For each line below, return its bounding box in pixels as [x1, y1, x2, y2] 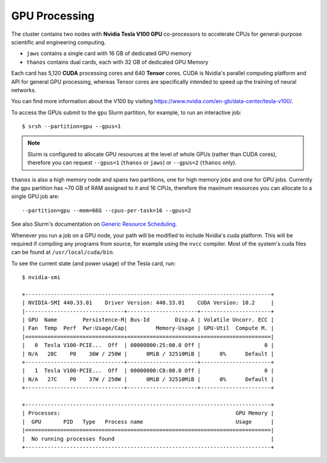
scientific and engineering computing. [11, 38, 106, 46]
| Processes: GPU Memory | [22, 410, 274, 417]
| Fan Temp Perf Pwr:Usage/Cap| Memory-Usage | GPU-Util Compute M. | [22, 325, 274, 332]
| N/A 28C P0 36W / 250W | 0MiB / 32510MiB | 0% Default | [22, 350, 274, 357]
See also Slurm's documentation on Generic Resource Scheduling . [11, 220, 177, 228]
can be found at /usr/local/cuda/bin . [11, 249, 114, 256]
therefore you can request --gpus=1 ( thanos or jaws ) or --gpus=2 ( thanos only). [27, 159, 237, 166]
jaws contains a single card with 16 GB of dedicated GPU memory [26, 50, 192, 57]
